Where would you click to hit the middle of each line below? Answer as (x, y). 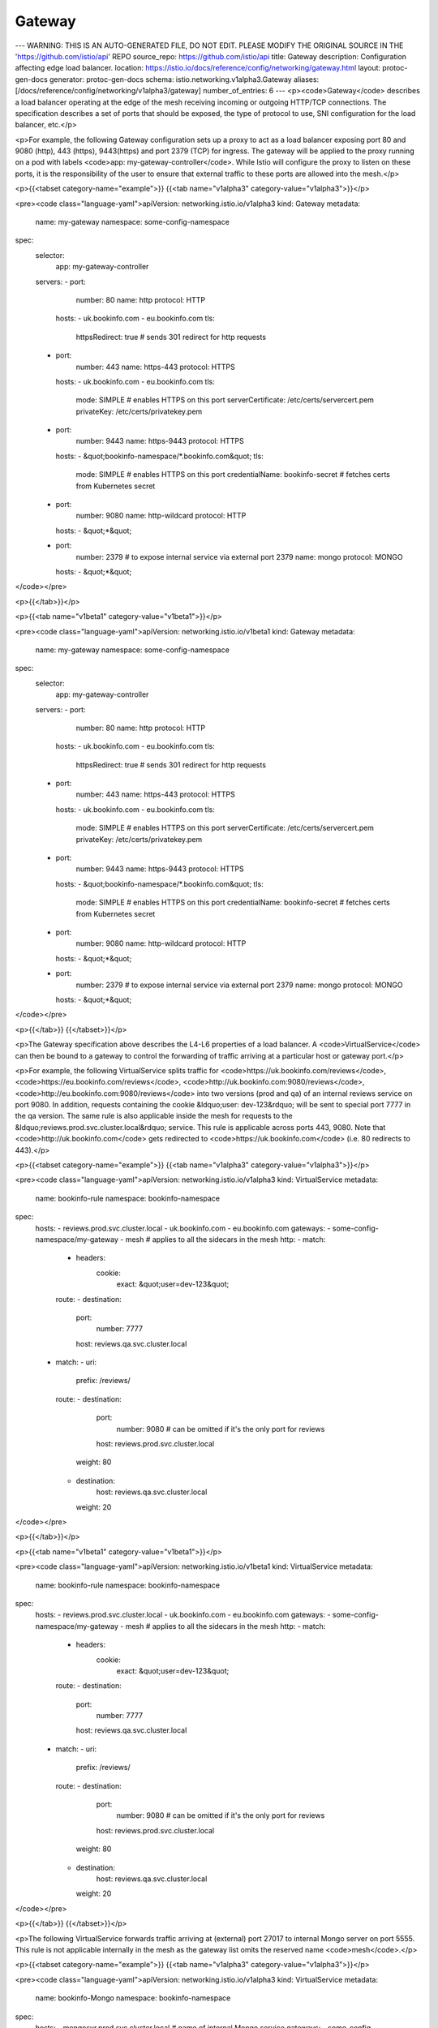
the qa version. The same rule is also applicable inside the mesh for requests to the (154, 1116)
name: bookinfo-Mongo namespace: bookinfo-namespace (133, 1998)
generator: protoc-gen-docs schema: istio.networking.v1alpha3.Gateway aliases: (184, 79)
